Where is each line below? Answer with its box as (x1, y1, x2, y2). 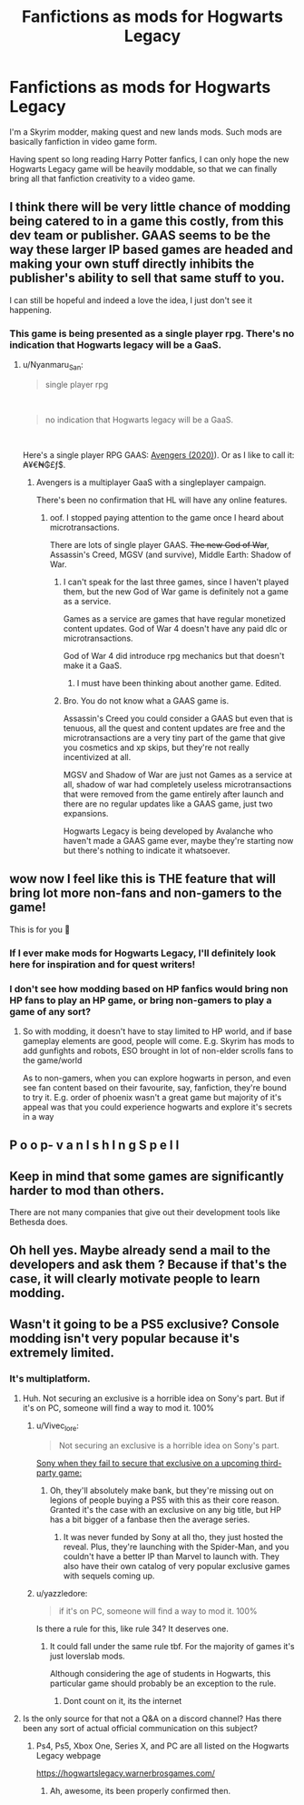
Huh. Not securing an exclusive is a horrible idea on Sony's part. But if (22, 1393, 286, 1404)
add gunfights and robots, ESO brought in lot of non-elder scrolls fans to (22, 1045, 294, 1056)
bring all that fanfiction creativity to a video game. (9, 173, 196, 184)
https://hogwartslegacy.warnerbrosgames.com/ (35, 1768, 216, 1779)
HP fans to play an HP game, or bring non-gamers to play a (9, 994, 272, 1007)
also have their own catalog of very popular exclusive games (63, 1560, 290, 1571)
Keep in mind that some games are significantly (9, 1168, 284, 1184)
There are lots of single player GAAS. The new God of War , (49, 539, 270, 550)
